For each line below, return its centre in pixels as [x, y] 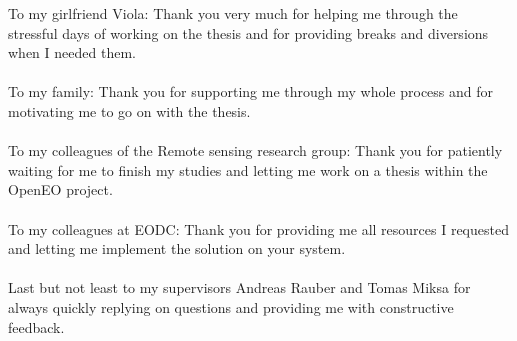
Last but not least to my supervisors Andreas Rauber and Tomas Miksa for [239, 287]
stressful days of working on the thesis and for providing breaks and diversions [248, 32]
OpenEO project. [60, 189]
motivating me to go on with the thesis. [129, 110]
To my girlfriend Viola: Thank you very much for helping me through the [233, 13]
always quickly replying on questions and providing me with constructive [231, 306]
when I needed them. [72, 52]
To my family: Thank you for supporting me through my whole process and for [251, 91]
